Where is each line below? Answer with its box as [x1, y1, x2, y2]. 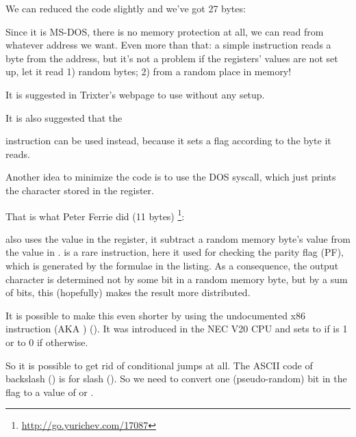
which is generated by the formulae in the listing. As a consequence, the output [5, 258, 339, 272]
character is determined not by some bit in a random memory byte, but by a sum [5, 272, 348, 286]
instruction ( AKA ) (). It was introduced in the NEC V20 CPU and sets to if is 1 [5, 321, 348, 336]
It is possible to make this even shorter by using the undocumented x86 [5, 308, 306, 322]
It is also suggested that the [5, 110, 123, 124]
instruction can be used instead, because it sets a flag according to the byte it [5, 133, 331, 148]
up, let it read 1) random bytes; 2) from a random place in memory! [5, 64, 292, 79]
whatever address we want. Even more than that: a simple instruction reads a [5, 38, 331, 52]
